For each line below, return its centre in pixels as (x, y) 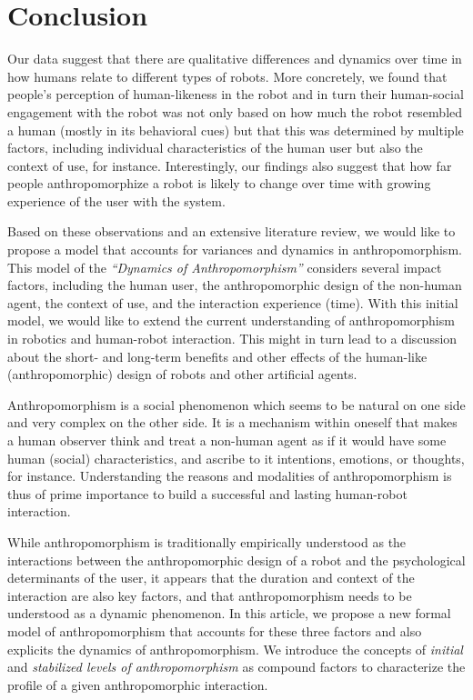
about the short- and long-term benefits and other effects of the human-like (217, 356)
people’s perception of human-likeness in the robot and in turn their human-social (236, 94)
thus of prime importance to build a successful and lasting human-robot (207, 493)
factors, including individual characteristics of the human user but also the (215, 148)
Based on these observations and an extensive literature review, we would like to (231, 231)
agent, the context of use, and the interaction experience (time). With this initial (233, 302)
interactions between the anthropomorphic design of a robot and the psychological (236, 560)
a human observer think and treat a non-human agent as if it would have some (227, 440)
